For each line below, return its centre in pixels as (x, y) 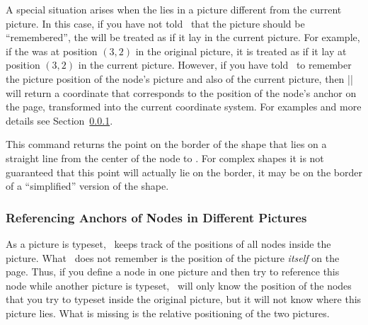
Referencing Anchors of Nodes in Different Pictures (156, 217)
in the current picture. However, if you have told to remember (215, 65)
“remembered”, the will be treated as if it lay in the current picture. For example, (183, 37)
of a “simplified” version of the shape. (87, 186)
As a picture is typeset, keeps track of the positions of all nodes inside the (168, 243)
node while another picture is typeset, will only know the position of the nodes (179, 285)
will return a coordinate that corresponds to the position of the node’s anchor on (181, 92)
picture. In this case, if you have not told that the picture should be (155, 23)
